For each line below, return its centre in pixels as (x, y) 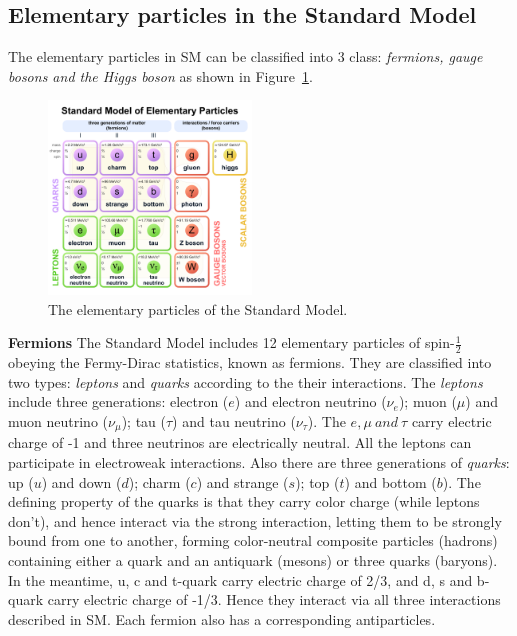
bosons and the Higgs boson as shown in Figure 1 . (160, 75)
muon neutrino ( (58, 420)
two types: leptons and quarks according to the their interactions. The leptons (245, 381)
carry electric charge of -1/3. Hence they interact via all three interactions (274, 599)
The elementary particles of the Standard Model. (198, 308)
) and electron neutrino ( (310, 401)
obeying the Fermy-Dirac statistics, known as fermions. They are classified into (250, 362)
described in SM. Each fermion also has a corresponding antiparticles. (222, 618)
